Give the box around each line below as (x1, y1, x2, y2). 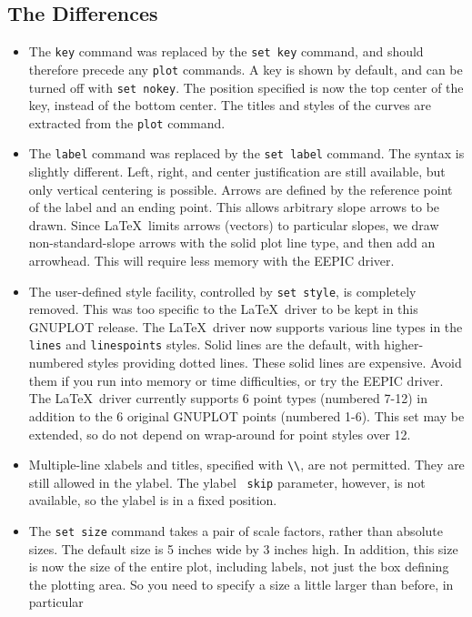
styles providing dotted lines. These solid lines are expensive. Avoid (87, 353, 462, 372)
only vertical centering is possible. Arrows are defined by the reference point (28, 179, 453, 198)
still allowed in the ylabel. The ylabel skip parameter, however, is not (28, 472, 426, 491)
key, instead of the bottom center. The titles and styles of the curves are (28, 96, 432, 115)
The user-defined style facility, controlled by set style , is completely (28, 281, 417, 300)
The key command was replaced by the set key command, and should (28, 42, 424, 61)
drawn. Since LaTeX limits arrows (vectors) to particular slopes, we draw (28, 215, 439, 234)
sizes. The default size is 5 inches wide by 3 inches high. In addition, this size (28, 539, 458, 558)
